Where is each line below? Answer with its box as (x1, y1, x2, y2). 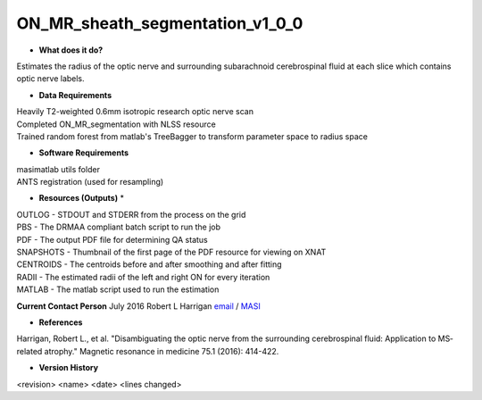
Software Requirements (38, 147, 129, 158)
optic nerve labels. (16, 73, 85, 84)
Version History (38, 362, 98, 373)
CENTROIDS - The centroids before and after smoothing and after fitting (16, 259, 282, 270)
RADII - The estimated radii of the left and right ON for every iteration (16, 271, 270, 282)
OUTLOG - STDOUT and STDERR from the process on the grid (16, 209, 246, 220)
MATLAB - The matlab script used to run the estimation (16, 284, 220, 295)
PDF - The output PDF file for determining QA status (16, 234, 209, 245)
